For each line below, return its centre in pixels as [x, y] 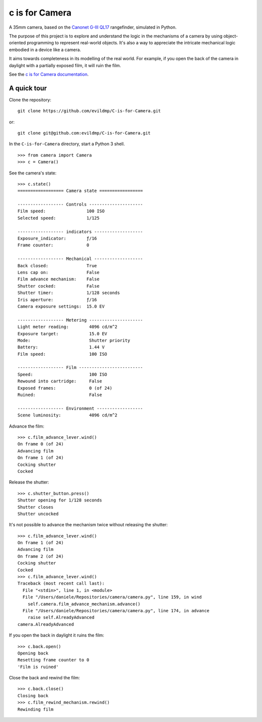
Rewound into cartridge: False [60, 381]
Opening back [33, 653]
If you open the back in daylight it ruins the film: [57, 635]
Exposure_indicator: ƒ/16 [57, 239]
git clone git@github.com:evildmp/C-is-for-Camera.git [84, 133]
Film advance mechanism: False [58, 279]
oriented [17, 43]
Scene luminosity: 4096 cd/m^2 [67, 415]
